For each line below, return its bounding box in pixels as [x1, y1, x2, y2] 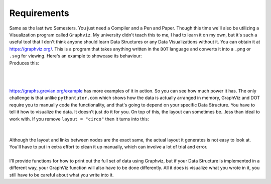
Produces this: [9, 60, 40, 66]
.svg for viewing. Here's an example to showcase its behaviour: [9, 53, 143, 59]
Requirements [9, 7, 70, 18]
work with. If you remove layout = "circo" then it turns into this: [9, 115, 149, 122]
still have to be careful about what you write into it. [9, 171, 114, 177]
